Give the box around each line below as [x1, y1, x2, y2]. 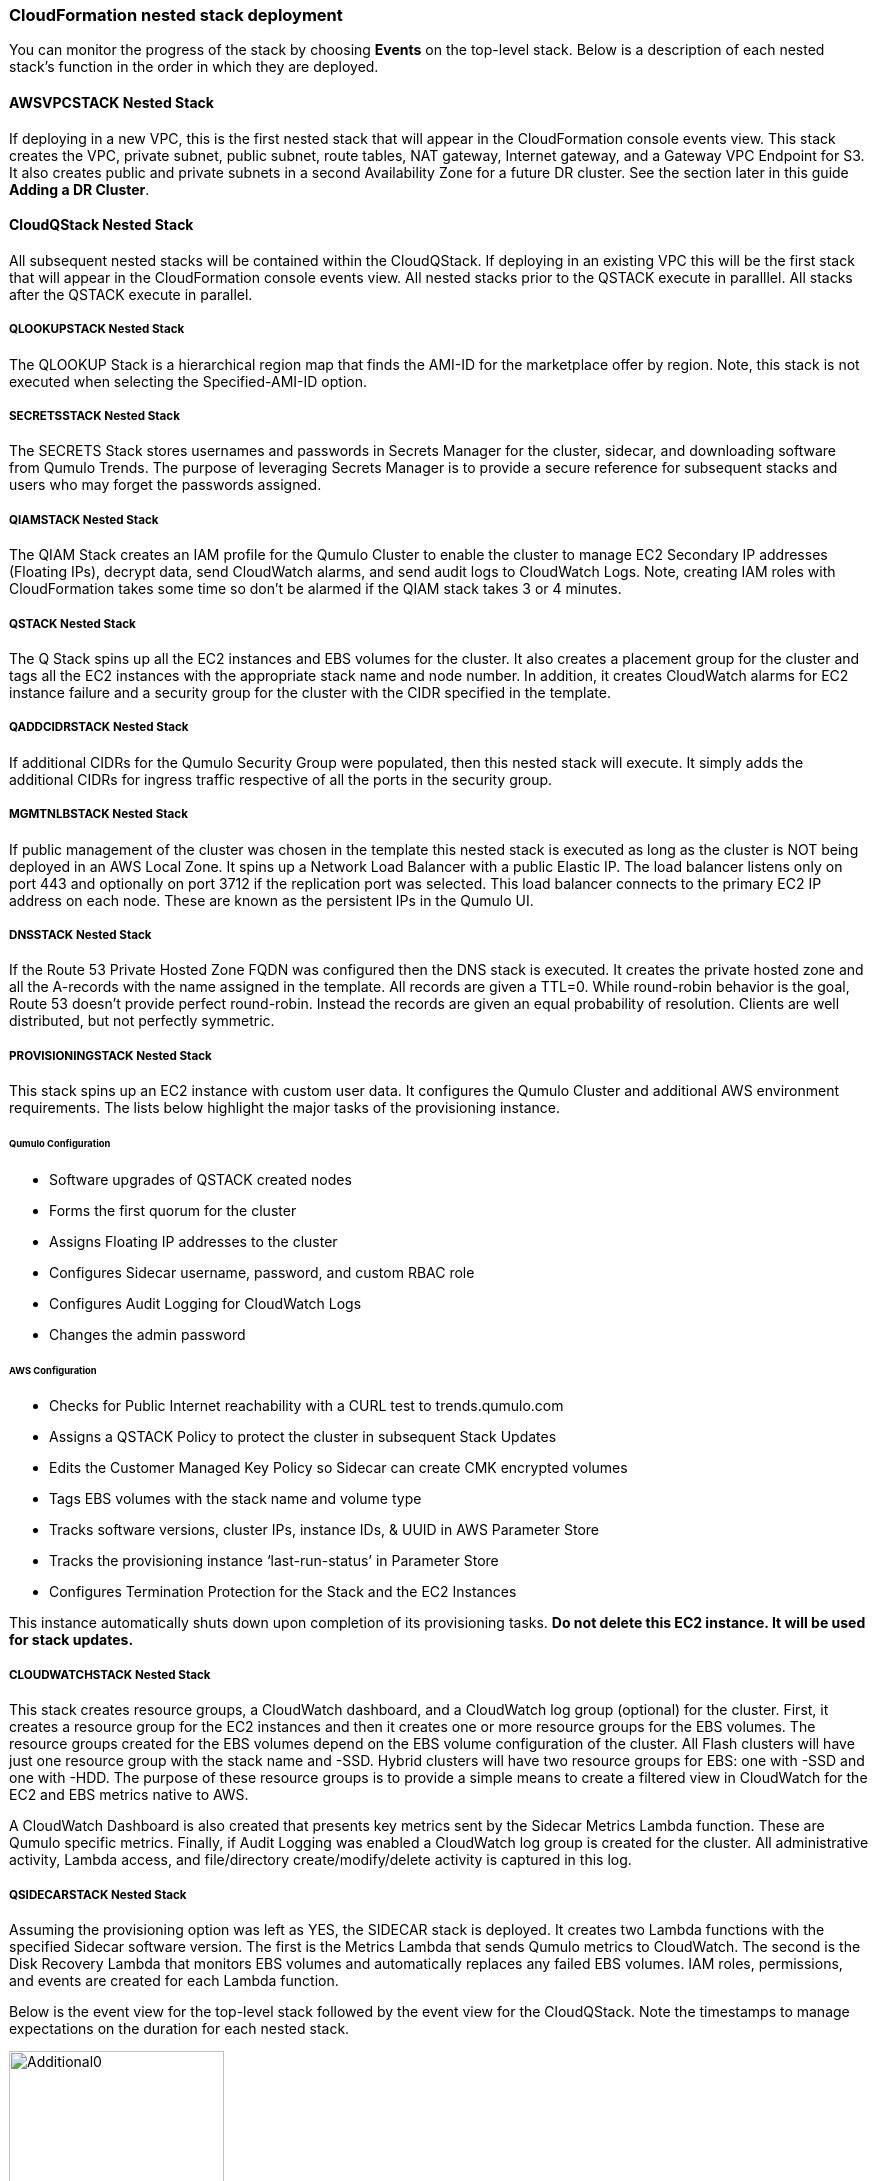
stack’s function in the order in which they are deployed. [9, 58, 379, 76]
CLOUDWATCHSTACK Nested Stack [9, 1667, 211, 1682]
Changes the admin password [49, 1325, 246, 1343]
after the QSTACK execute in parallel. [9, 285, 253, 303]
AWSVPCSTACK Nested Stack [9, 93, 214, 111]
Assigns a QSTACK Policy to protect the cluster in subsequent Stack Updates [49, 1428, 557, 1446]
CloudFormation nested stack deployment [9, 5, 343, 25]
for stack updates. [9, 1631, 134, 1649]
